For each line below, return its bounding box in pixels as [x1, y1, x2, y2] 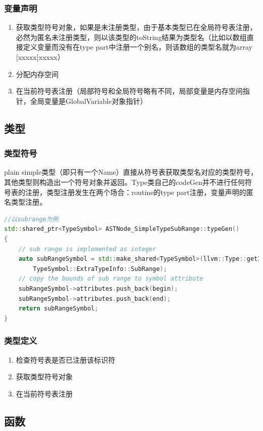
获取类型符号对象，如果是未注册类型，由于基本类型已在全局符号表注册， [16, 22, 257, 32]
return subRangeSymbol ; [18, 305, 99, 312]
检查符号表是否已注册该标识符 [16, 354, 115, 365]
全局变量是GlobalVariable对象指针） [30, 95, 147, 106]
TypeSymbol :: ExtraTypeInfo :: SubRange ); [33, 265, 167, 272]
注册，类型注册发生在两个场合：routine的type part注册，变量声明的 [25, 186, 246, 197]
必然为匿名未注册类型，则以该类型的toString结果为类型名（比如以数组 [16, 31, 247, 42]
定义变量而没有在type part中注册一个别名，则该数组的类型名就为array [23, 42, 252, 52]
